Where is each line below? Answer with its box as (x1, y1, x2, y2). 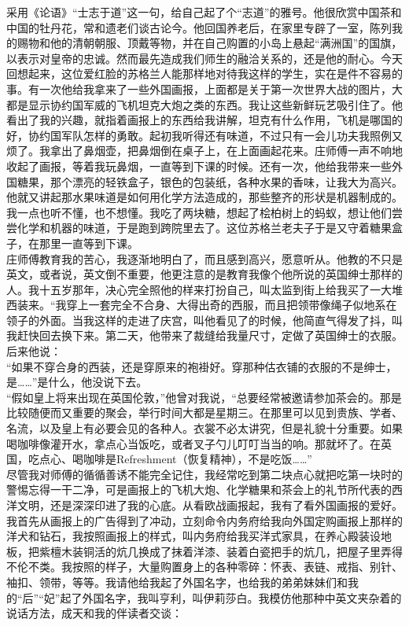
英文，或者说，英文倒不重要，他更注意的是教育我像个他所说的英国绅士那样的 (6, 266, 403, 282)
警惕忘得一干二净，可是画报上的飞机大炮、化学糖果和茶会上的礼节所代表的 (6, 481, 392, 498)
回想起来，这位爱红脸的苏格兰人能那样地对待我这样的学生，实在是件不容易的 (6, 65, 403, 82)
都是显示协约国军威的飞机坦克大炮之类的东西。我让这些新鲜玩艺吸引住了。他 (6, 96, 403, 112)
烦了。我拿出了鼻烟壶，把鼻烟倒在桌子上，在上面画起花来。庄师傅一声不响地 (6, 142, 403, 159)
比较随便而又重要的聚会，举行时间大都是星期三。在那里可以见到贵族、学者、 (6, 404, 403, 421)
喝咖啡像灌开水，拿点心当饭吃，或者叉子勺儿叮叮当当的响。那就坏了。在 (6, 435, 381, 451)
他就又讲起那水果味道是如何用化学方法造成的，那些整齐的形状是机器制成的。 (6, 189, 403, 205)
